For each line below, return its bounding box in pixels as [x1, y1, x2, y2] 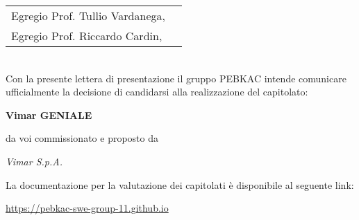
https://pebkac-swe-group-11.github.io [6, 201, 169, 215]
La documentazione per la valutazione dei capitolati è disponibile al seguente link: [6, 177, 354, 192]
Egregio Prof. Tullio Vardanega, [11, 8, 165, 24]
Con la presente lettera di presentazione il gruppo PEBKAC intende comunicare [6, 71, 347, 85]
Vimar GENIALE [6, 107, 92, 122]
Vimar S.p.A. [6, 154, 63, 168]
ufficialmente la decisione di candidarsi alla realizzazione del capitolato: [6, 84, 308, 99]
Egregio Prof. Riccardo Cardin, [11, 28, 162, 44]
